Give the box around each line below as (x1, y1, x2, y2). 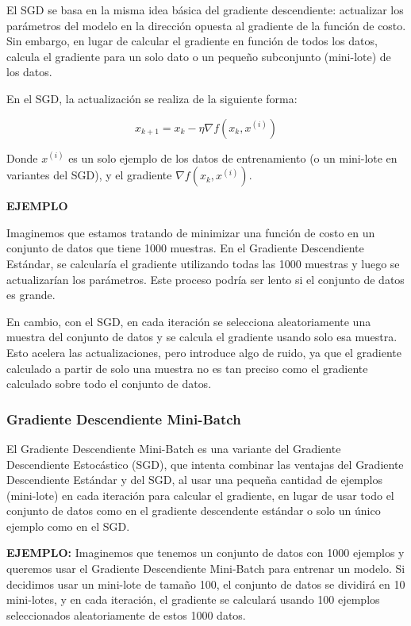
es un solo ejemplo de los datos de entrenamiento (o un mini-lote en (68, 149, 398, 166)
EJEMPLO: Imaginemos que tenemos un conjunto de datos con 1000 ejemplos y (6, 544, 405, 561)
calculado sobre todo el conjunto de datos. (6, 375, 212, 392)
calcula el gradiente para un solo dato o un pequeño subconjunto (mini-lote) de (6, 48, 391, 64)
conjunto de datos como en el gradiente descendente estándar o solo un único (6, 502, 381, 519)
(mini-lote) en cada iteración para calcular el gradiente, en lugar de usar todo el (6, 486, 394, 503)
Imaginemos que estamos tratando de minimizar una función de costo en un (6, 224, 375, 240)
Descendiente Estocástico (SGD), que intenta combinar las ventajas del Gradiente (6, 455, 404, 472)
